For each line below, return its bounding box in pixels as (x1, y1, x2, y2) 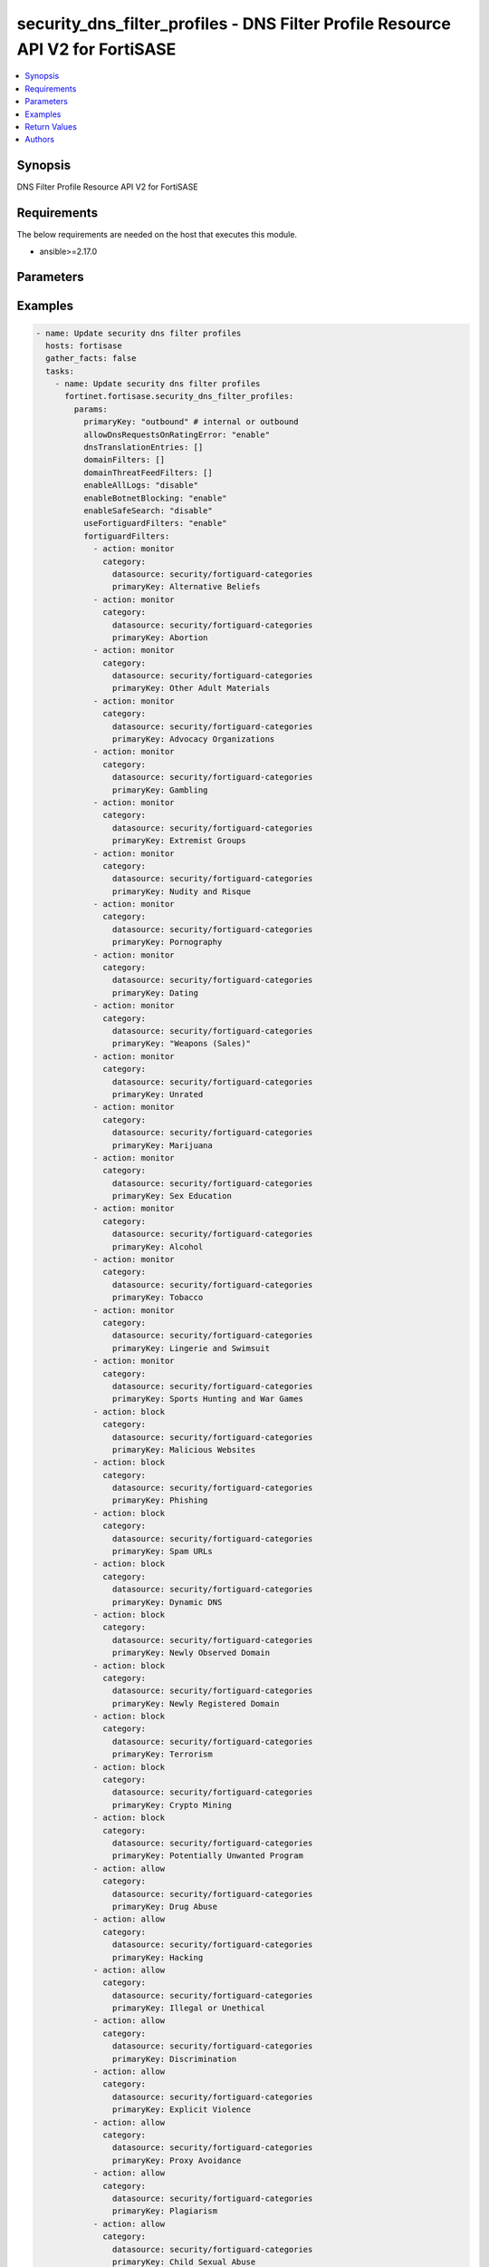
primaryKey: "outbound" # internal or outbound (82, 417, 299, 427)
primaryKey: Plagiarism (111, 2206, 217, 2216)
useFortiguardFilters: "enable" (82, 518, 227, 529)
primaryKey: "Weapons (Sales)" (111, 1038, 251, 1049)
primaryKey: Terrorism (111, 1749, 213, 1759)
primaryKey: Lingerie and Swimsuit (111, 1343, 271, 1353)
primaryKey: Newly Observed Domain (111, 1648, 271, 1659)
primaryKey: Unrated (111, 1089, 204, 1099)
